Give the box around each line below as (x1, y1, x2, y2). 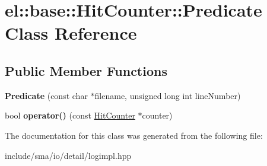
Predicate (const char (5, 89, 88, 101)
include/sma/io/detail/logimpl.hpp (5, 149, 132, 161)
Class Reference (5, 21, 137, 45)
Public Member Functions (5, 61, 167, 79)
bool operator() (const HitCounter (5, 109, 135, 122)
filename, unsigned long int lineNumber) (94, 89, 241, 101)
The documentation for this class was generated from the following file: (5, 129, 263, 141)
